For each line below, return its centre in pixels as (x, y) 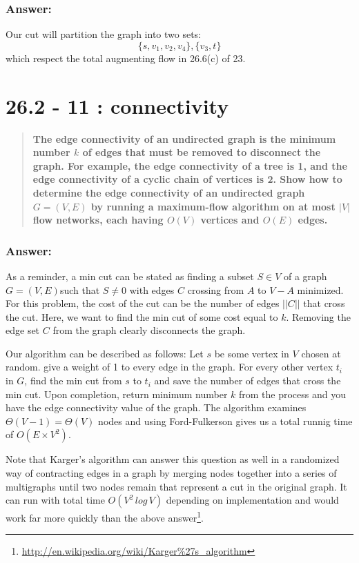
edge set (23, 330)
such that (80, 289)
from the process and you (292, 394)
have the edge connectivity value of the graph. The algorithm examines (156, 407)
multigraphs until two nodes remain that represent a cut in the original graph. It (176, 486)
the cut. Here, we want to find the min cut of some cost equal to (142, 316)
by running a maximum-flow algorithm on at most (213, 206)
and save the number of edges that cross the (248, 381)
